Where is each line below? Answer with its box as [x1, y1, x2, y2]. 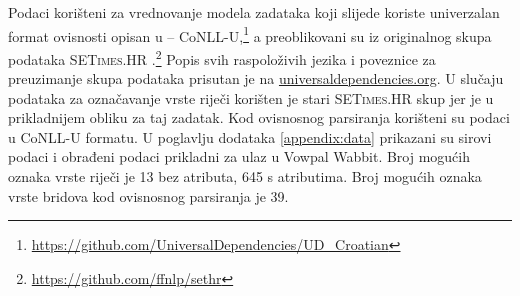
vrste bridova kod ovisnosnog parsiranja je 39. [8, 185, 289, 206]
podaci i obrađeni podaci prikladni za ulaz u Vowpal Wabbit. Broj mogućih [8, 146, 471, 167]
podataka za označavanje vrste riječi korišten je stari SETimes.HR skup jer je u [8, 87, 494, 108]
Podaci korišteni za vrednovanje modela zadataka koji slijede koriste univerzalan [8, 2, 500, 22]
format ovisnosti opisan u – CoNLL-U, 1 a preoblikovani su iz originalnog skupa [8, 22, 492, 46]
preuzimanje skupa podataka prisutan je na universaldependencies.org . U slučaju [8, 68, 504, 89]
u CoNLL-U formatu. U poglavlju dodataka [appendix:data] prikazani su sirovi [8, 126, 492, 147]
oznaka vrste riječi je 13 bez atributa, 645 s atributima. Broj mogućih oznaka [8, 166, 482, 187]
